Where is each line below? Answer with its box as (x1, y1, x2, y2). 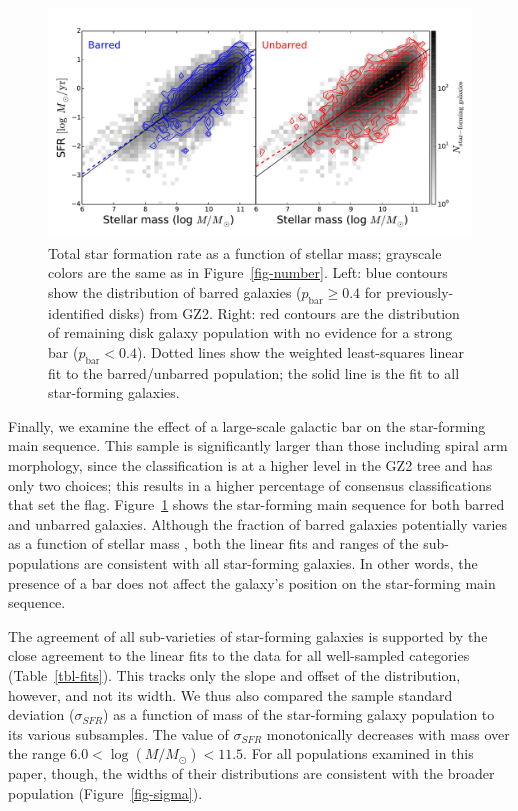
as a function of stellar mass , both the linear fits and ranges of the (8, 533, 419, 554)
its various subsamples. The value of (8, 723, 229, 744)
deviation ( (8, 704, 75, 725)
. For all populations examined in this (243, 743, 474, 764)
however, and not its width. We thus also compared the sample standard (8, 684, 453, 705)
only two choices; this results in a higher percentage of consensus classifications (8, 474, 492, 495)
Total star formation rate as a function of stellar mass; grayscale (48, 242, 442, 263)
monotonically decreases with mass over (266, 723, 510, 744)
